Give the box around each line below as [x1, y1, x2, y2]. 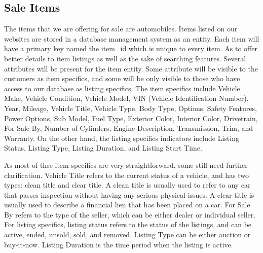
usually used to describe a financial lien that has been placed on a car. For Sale [4, 199, 250, 210]
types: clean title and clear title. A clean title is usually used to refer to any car [4, 179, 251, 190]
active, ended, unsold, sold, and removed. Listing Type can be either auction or [4, 229, 251, 240]
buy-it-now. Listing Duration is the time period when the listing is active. [4, 239, 233, 249]
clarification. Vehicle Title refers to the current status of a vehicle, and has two [4, 169, 249, 180]
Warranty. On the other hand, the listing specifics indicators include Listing [4, 132, 239, 143]
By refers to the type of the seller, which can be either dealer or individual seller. [4, 209, 256, 220]
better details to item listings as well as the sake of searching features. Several [4, 53, 246, 63]
